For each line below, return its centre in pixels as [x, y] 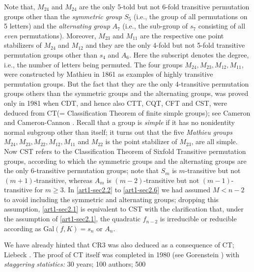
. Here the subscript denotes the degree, [189, 54]
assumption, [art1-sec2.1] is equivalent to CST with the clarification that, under [124, 209]
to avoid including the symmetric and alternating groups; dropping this [111, 199]
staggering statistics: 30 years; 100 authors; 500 [75, 264]
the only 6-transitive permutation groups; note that [81, 170]
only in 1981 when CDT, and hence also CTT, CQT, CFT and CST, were [115, 103]
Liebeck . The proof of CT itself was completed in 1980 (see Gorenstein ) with [122, 254]
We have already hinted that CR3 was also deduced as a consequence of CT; [119, 245]
